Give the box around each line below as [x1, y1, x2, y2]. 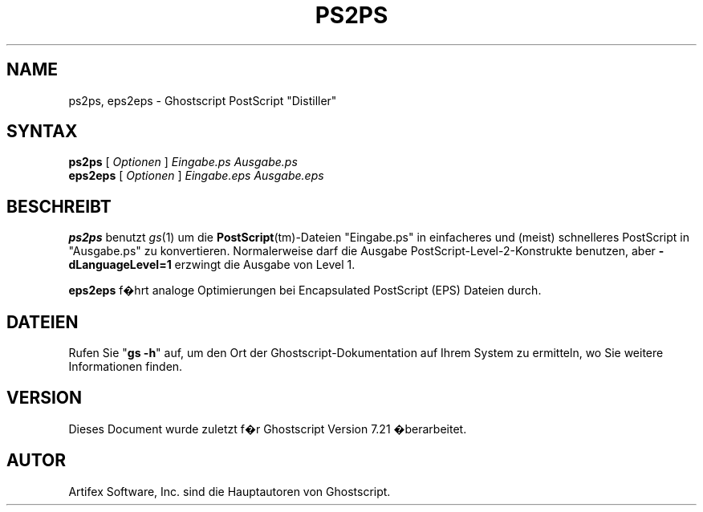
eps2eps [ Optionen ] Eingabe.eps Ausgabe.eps [68, 169, 324, 183]
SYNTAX [6, 121, 78, 142]
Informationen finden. [68, 360, 183, 374]
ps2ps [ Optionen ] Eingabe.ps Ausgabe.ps [68, 155, 298, 169]
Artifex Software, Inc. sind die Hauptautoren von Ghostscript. [68, 484, 391, 498]
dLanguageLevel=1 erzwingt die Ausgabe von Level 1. [68, 258, 356, 272]
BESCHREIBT [6, 196, 112, 217]
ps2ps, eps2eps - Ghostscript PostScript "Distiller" [68, 93, 337, 108]
